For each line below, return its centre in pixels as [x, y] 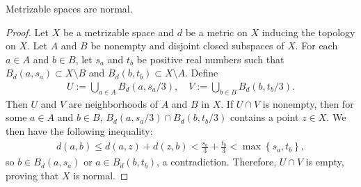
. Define [202, 73]
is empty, [325, 162]
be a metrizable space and [119, 32]
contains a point [264, 117]
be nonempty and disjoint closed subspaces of [187, 46]
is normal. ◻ [101, 175]
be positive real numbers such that [210, 59]
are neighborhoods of [113, 103]
